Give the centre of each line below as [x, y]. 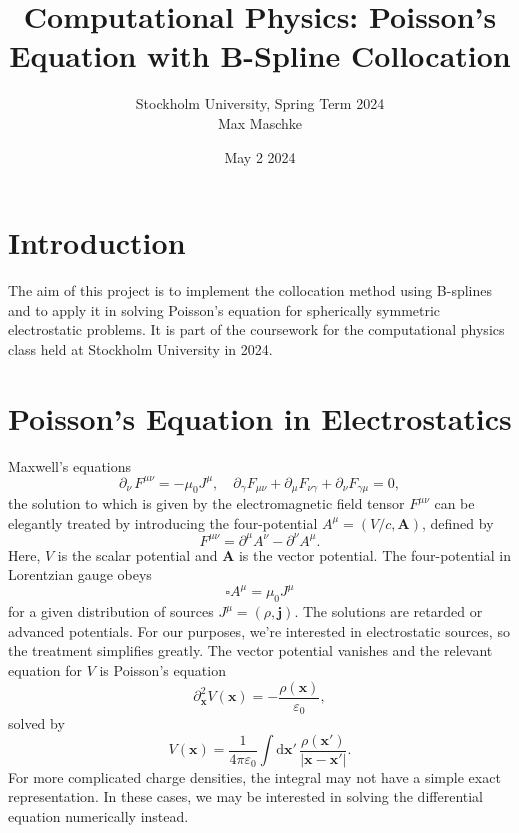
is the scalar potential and [137, 554]
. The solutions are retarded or [388, 611]
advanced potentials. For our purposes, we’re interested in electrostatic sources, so [259, 630]
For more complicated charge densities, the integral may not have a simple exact [254, 776]
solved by [36, 723]
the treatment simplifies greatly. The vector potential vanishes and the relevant [250, 650]
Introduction [97, 242]
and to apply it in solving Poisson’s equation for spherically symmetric [224, 309]
